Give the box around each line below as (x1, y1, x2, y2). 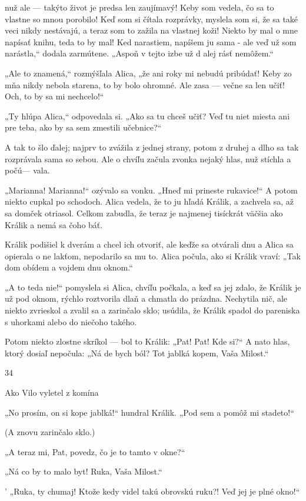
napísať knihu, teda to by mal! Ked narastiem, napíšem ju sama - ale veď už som (5, 35, 297, 48)
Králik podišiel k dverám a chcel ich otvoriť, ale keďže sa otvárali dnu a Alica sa (5, 238, 294, 250)
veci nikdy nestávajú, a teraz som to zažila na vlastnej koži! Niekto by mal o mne (5, 24, 298, 36)
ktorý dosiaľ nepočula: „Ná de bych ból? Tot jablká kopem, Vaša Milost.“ (5, 346, 269, 359)
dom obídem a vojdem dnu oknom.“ (5, 261, 133, 273)
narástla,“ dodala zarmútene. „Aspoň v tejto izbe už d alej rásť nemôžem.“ (5, 47, 274, 59)
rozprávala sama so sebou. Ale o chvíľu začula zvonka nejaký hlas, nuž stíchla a (5, 152, 291, 165)
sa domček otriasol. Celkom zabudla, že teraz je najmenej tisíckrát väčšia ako (5, 206, 283, 219)
